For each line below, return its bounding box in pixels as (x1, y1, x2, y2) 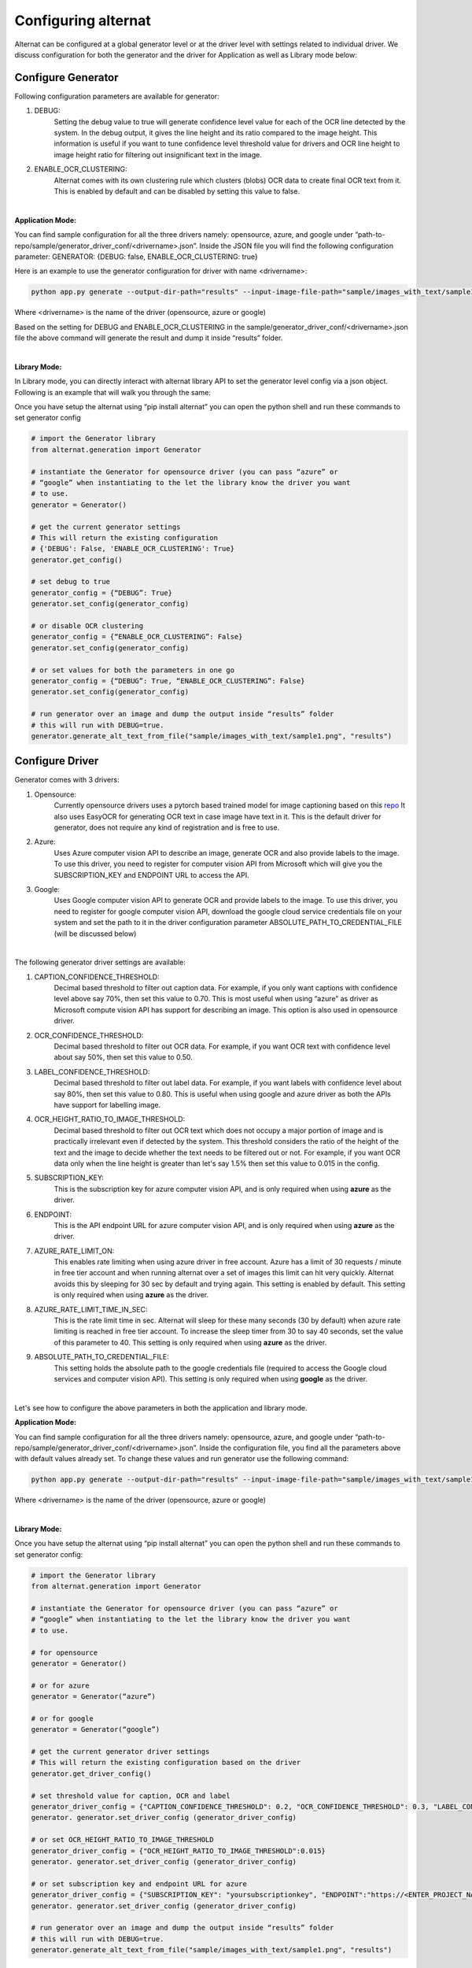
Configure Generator (14, 71, 119, 84)
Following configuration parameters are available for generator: (14, 91, 219, 101)
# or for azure (31, 1681, 90, 1690)
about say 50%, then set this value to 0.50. (53, 1052, 193, 1062)
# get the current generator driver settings (31, 1748, 210, 1756)
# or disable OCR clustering (31, 622, 144, 631)
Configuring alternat (14, 12, 151, 29)
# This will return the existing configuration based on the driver (31, 1758, 301, 1767)
